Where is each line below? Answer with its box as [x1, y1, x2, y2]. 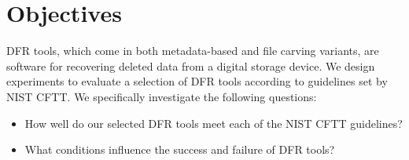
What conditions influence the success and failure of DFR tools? [24, 141, 335, 158]
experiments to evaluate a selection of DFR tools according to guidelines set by [6, 73, 388, 89]
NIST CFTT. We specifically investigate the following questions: [6, 88, 317, 104]
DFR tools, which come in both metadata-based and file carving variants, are [6, 42, 379, 59]
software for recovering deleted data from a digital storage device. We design [6, 57, 375, 74]
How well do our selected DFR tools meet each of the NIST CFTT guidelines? [24, 115, 403, 131]
